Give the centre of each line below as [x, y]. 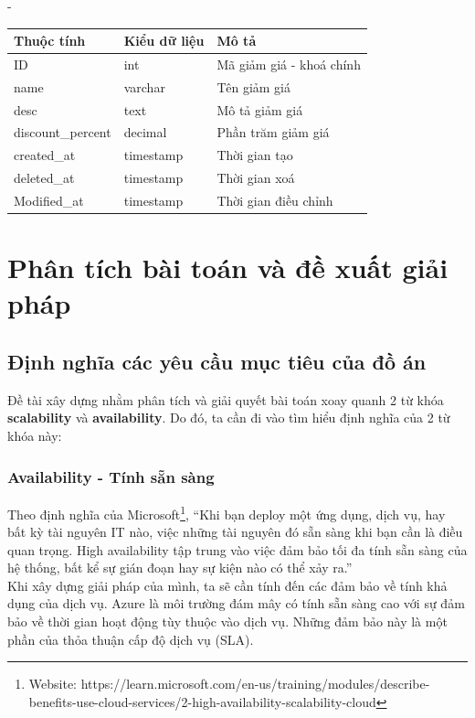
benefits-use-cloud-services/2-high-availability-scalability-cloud [202, 701]
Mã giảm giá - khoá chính [289, 64]
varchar [144, 86]
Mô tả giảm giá [260, 109]
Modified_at [49, 200]
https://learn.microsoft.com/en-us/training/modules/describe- [255, 684]
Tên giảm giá [254, 86]
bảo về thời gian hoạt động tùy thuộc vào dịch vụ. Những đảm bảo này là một [227, 622]
